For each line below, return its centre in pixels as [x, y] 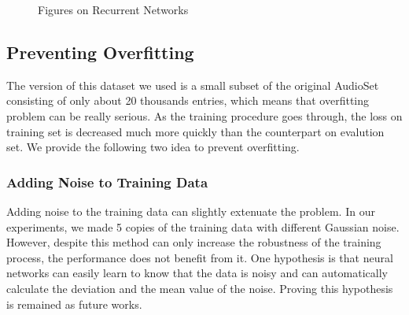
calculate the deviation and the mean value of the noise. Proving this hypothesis [200, 288]
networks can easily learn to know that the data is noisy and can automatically [197, 273]
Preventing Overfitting [100, 52]
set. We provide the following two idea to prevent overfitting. [153, 147]
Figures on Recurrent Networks [113, 9]
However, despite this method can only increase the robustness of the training [194, 242]
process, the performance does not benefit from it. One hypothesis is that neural [200, 257]
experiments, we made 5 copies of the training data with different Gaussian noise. [203, 226]
